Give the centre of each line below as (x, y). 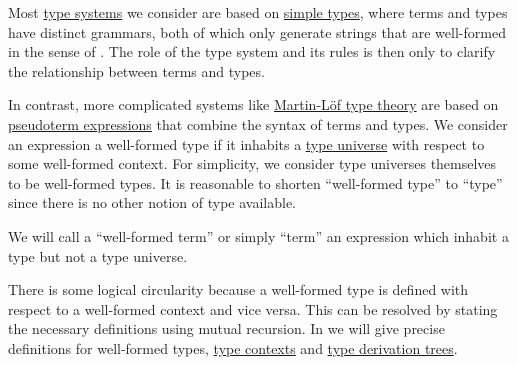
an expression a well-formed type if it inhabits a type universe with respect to (246, 143)
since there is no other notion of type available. (152, 202)
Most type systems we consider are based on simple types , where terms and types (258, 12)
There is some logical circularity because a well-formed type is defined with (238, 289)
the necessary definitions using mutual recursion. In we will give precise (226, 328)
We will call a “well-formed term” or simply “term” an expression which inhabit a (258, 235)
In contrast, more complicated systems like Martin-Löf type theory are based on (253, 104)
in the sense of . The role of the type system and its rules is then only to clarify (252, 51)
